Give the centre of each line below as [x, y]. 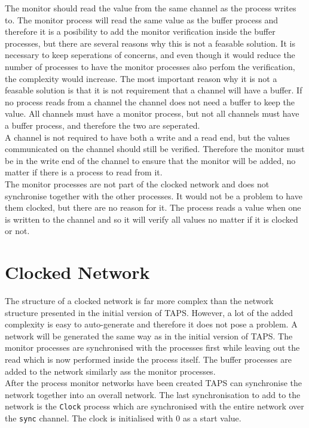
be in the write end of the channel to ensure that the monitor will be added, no [150, 160]
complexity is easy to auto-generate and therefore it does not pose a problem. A [151, 324]
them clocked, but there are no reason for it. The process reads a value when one [153, 207]
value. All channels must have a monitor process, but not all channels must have [152, 113]
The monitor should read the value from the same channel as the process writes [151, 8]
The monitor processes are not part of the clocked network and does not [137, 183]
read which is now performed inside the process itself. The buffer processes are [148, 359]
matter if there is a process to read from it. [84, 172]
